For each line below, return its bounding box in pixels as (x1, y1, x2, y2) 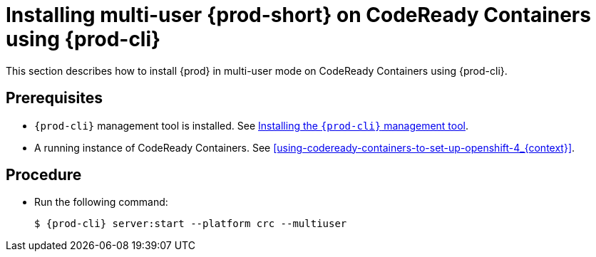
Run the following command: (34, 196, 168, 209)
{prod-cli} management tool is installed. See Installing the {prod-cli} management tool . (34, 119, 469, 132)
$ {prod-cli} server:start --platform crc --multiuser (34, 218, 347, 230)
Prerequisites (6, 89, 103, 107)
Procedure (6, 166, 82, 184)
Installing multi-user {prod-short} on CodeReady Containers (6, 3, 591, 27)
